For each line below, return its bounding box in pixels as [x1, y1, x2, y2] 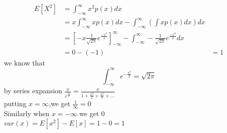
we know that [4, 57, 45, 67]
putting [4, 98, 27, 109]
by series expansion [4, 85, 62, 96]
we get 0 [79, 108, 105, 119]
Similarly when [4, 108, 50, 119]
